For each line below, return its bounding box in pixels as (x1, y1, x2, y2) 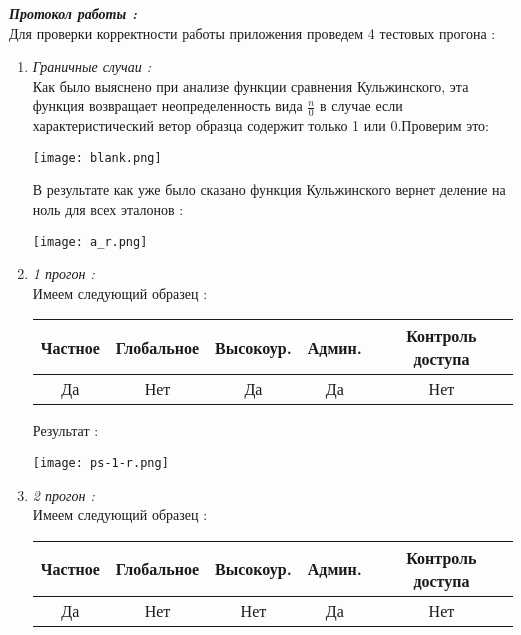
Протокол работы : (9, 3, 137, 23)
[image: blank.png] (32, 150, 162, 165)
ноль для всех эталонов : (32, 199, 184, 220)
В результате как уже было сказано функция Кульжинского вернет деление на (32, 179, 506, 200)
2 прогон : (32, 484, 95, 505)
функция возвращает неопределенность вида (32, 95, 303, 116)
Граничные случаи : (32, 56, 151, 77)
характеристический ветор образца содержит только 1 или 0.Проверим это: (32, 115, 489, 136)
